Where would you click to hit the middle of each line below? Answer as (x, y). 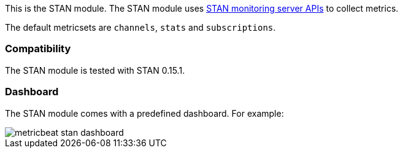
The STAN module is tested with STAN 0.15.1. (95, 70)
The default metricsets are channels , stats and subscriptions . (140, 27)
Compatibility (38, 49)
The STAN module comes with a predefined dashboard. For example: (144, 113)
